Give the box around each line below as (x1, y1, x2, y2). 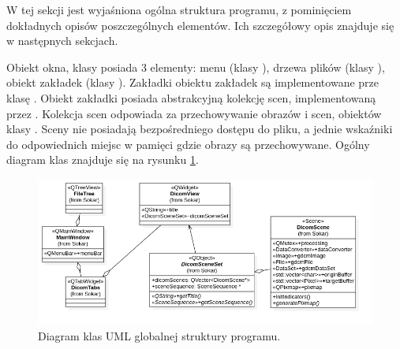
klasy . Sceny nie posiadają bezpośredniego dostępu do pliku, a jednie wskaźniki (6, 121, 393, 137)
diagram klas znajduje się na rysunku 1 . (6, 151, 199, 168)
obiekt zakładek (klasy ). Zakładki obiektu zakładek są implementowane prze (6, 74, 379, 91)
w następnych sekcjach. (6, 32, 118, 49)
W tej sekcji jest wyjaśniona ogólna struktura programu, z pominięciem (6, 2, 352, 17)
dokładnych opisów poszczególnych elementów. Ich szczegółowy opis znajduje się (6, 17, 394, 33)
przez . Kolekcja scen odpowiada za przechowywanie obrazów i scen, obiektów (6, 105, 382, 121)
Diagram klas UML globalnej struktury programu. (38, 327, 281, 343)
